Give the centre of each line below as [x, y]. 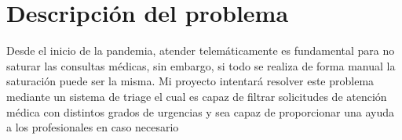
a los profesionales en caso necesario [93, 127]
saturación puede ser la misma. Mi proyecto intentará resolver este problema [190, 81]
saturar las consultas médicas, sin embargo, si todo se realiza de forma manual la [201, 65]
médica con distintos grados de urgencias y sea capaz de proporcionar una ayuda [201, 111]
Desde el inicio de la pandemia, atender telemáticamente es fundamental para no [201, 50]
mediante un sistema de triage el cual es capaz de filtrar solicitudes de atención [197, 96]
